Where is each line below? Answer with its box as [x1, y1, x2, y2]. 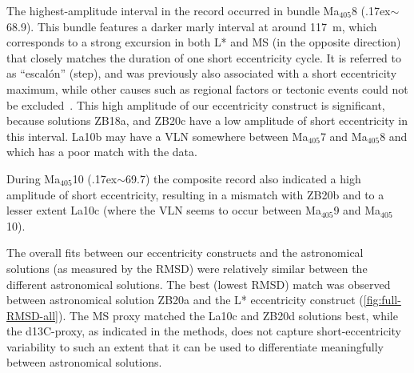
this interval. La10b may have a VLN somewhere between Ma [6, 127, 309, 144]
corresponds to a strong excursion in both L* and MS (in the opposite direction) [6, 34, 401, 50]
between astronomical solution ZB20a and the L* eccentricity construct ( [6, 291, 364, 308]
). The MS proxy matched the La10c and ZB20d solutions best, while [58, 307, 398, 323]
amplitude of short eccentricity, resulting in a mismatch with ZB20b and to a [6, 186, 384, 203]
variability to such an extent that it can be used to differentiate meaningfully [6, 338, 384, 355]
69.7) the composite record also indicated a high [125, 170, 361, 186]
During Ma [6, 170, 61, 186]
